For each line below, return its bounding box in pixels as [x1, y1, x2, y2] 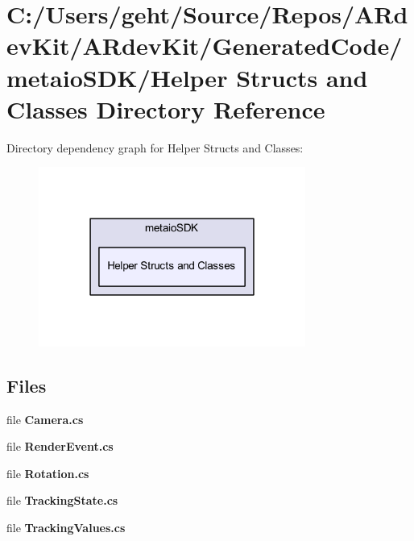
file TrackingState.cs [6, 492, 118, 509]
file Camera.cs [6, 410, 84, 427]
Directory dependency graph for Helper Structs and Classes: [6, 139, 304, 156]
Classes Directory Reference [6, 92, 325, 125]
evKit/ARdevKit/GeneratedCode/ [6, 29, 403, 62]
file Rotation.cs [6, 464, 89, 481]
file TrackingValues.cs [6, 519, 126, 536]
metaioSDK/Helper [6, 60, 228, 94]
